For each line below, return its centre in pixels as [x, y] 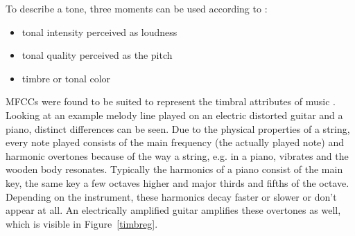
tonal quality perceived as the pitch [97, 55]
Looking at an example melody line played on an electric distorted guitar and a [174, 115]
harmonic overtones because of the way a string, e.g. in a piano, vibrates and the [177, 155]
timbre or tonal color [66, 78]
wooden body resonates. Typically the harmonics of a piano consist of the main [174, 169]
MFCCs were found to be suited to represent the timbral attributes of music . [171, 101]
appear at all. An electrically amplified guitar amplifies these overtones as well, [173, 210]
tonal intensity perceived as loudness [99, 31]
